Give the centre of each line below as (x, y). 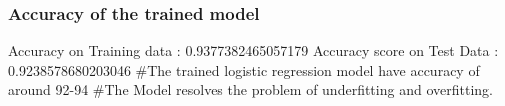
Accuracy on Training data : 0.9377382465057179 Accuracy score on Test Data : (253, 50)
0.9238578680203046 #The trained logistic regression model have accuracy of (244, 69)
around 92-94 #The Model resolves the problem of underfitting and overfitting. (250, 89)
